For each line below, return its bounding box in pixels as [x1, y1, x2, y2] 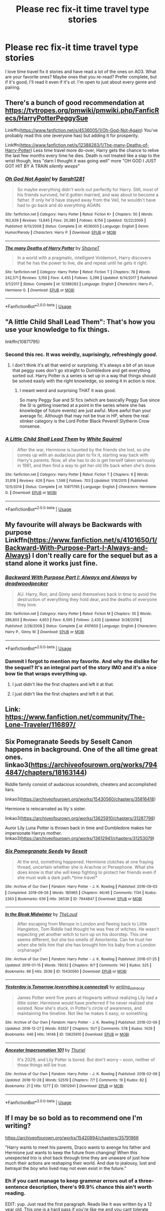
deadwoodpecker [5, 580, 48, 587]
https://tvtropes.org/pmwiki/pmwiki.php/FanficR [5, 106, 160, 115]
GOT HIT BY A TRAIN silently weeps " [5, 163, 80, 169]
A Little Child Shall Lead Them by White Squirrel [5, 436, 122, 443]
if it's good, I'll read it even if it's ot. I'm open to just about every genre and [5, 79, 156, 85]
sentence [5, 1184, 28, 1191]
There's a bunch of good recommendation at [5, 99, 145, 107]
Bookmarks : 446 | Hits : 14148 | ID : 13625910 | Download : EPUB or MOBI [5, 1032, 129, 1037]
